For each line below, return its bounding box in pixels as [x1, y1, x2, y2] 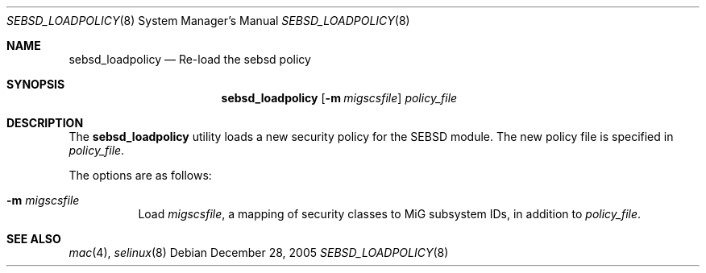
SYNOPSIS [6, 77, 65, 91]
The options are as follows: [69, 168, 212, 182]
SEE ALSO [6, 232, 61, 246]
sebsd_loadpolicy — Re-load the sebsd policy [69, 52, 311, 66]
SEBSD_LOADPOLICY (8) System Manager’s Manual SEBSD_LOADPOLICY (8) [6, 14, 410, 27]
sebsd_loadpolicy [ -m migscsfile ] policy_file [221, 91, 458, 105]
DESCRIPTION [6, 116, 84, 130]
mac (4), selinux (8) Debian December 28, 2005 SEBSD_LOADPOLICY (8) [69, 246, 449, 259]
